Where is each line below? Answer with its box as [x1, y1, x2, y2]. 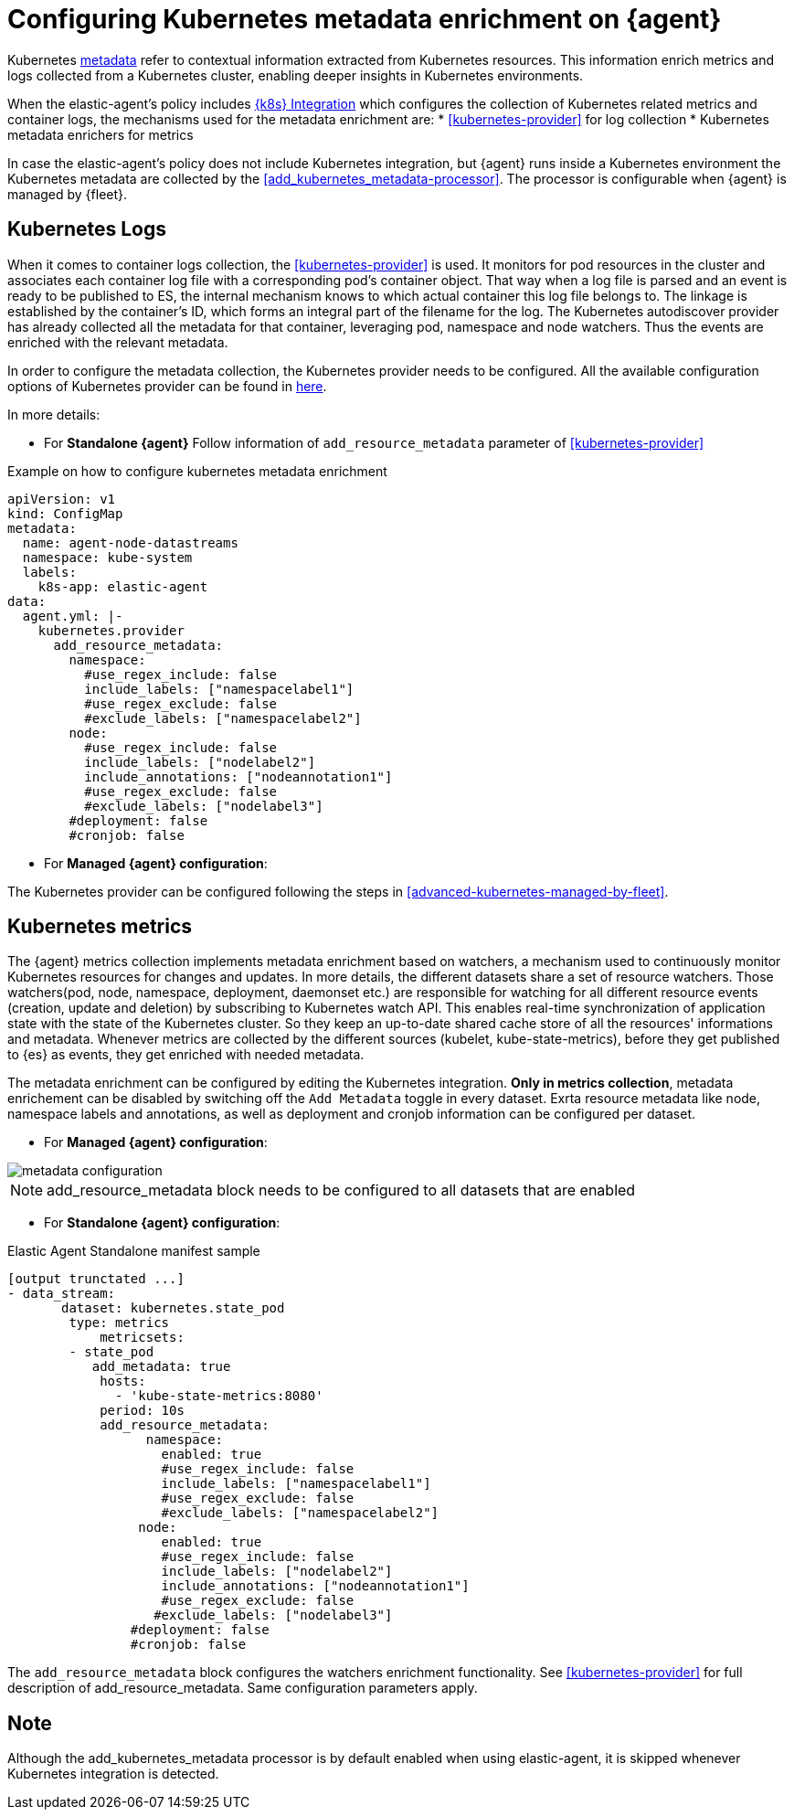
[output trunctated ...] [7, 1271, 185, 1287]
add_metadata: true [91, 1359, 231, 1375]
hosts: [100, 1374, 146, 1389]
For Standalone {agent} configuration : [44, 1215, 281, 1231]
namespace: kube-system [22, 549, 193, 565]
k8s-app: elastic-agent [37, 579, 208, 594]
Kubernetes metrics [7, 915, 193, 939]
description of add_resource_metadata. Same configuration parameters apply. [7, 1680, 478, 1696]
